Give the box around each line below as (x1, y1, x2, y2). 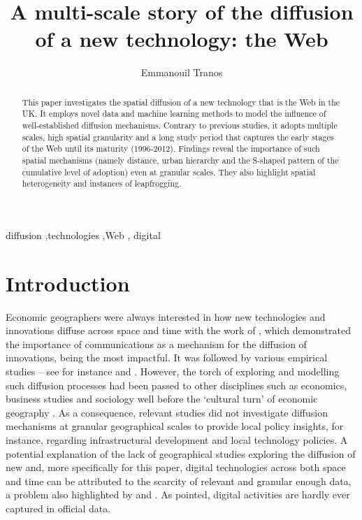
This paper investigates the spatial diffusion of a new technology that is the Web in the (22, 96, 340, 108)
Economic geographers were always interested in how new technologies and (6, 309, 326, 324)
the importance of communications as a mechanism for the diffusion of (6, 336, 307, 351)
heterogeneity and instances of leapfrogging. (22, 178, 182, 189)
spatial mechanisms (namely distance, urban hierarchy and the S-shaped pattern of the (22, 154, 339, 166)
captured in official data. (6, 500, 111, 515)
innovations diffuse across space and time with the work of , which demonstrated (6, 323, 352, 338)
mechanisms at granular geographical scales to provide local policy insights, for (6, 419, 344, 433)
